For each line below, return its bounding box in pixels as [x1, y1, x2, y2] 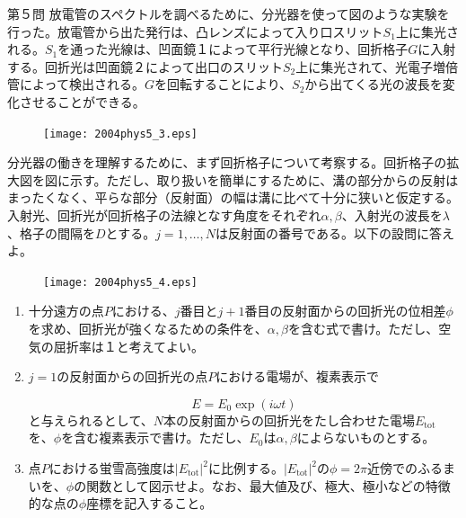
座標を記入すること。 [86, 494, 213, 513]
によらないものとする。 [296, 428, 435, 447]
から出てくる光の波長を [304, 75, 443, 94]
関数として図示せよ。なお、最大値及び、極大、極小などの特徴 [86, 476, 451, 495]
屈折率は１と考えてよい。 [53, 336, 205, 355]
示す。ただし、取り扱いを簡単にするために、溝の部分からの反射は [69, 170, 459, 189]
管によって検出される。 [7, 75, 145, 94]
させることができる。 [19, 92, 145, 111]
